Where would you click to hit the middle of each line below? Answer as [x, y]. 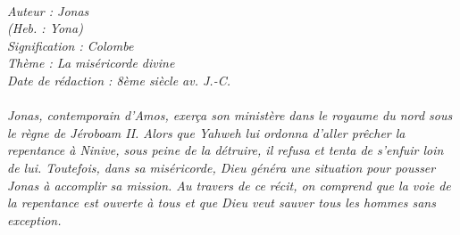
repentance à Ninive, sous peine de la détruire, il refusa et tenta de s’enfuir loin [226, 150]
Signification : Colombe [71, 45]
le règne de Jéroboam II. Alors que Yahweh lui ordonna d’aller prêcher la [206, 132]
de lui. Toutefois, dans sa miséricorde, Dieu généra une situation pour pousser [222, 167]
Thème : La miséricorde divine [91, 63]
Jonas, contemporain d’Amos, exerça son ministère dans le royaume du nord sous [230, 115]
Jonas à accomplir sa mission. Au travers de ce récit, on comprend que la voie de [229, 185]
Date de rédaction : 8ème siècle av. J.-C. [119, 80]
